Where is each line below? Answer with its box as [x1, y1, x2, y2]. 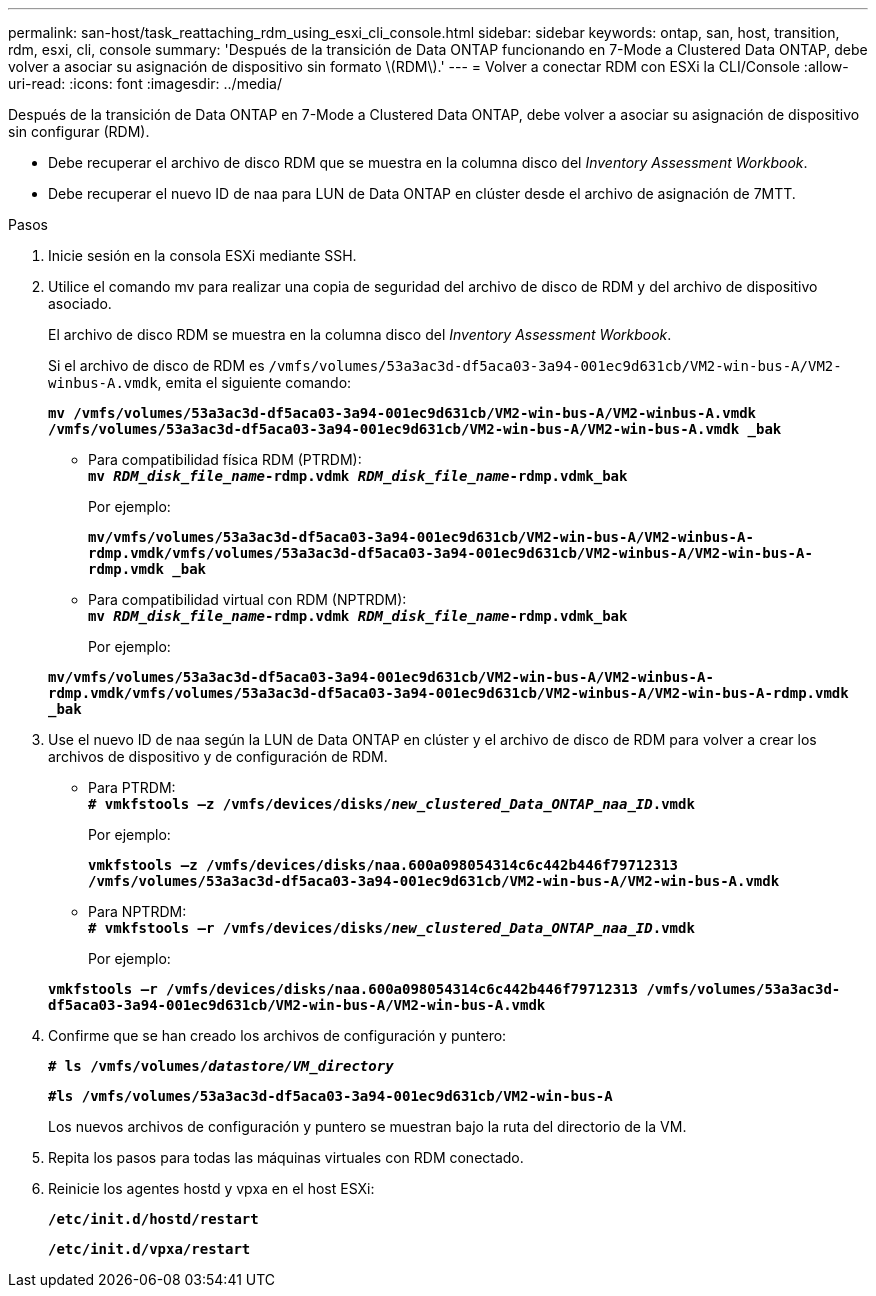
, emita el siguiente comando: [157, 374, 352, 391]
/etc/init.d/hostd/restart [48, 1211, 259, 1227]
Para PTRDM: [88, 779, 176, 796]
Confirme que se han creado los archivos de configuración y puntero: [48, 1027, 507, 1044]
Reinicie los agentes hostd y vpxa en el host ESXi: [48, 1180, 375, 1197]
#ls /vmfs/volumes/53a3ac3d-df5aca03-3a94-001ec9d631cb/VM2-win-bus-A [48, 1088, 613, 1104]
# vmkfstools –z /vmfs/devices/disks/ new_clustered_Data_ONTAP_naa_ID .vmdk [88, 796, 695, 812]
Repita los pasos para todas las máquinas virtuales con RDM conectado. [48, 1149, 524, 1166]
